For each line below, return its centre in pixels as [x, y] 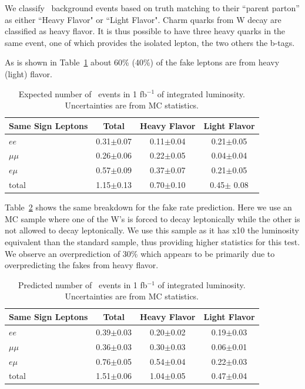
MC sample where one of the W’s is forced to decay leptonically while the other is [152, 218]
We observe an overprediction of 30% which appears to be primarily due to [140, 253]
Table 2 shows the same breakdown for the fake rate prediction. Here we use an [148, 207]
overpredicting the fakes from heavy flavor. [82, 265]
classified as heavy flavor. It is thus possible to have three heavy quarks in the [145, 31]
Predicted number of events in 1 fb [83, 284]
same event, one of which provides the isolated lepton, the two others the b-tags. [150, 42]
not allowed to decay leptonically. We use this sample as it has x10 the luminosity [152, 230]
